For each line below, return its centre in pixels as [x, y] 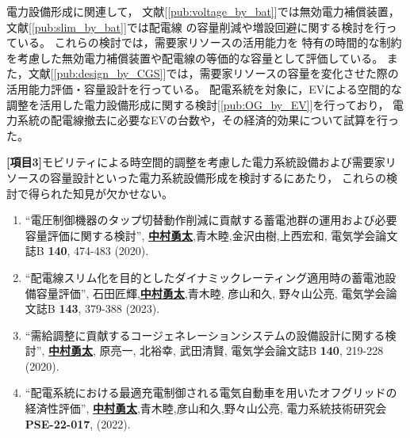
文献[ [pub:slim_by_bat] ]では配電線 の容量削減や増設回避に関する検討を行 [196, 27]
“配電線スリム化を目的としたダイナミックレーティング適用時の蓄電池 [205, 277]
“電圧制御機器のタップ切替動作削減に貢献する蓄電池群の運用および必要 [211, 220]
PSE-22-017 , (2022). [78, 423]
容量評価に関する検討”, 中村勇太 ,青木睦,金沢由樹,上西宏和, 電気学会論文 [211, 235]
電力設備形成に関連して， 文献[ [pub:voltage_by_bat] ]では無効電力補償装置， [203, 11]
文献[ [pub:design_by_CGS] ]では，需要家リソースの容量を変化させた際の [213, 73]
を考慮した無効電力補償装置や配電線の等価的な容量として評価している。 [195, 57]
